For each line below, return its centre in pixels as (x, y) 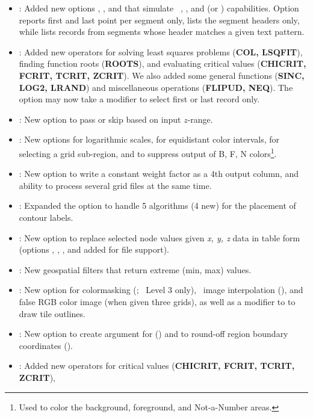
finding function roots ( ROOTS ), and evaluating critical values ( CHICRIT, (163, 63)
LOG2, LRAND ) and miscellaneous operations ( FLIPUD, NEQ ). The (156, 87)
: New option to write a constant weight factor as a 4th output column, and (159, 174)
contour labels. (46, 217)
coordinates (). (46, 345)
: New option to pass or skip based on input (100, 119)
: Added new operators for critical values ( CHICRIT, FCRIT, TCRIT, (157, 366)
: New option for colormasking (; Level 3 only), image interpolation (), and (161, 290)
